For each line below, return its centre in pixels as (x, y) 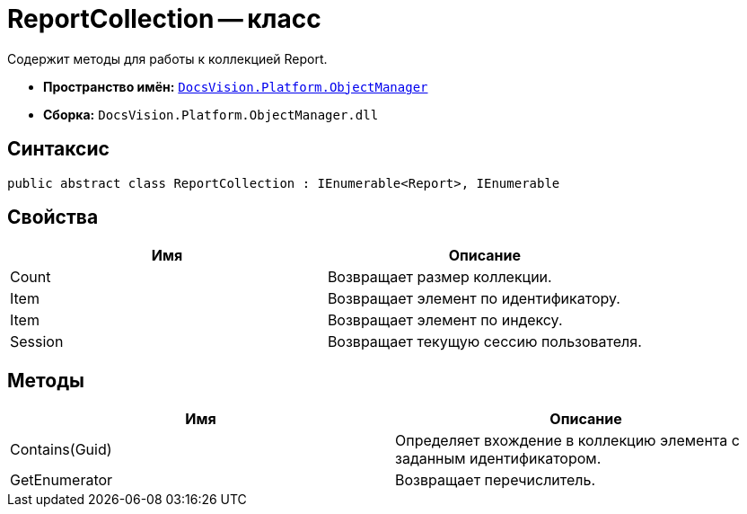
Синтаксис (58, 149)
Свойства (53, 217)
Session (37, 342)
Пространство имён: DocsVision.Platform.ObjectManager (236, 86)
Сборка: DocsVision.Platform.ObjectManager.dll (211, 114)
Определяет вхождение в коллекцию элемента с (567, 441)
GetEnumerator (62, 480)
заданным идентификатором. (498, 459)
